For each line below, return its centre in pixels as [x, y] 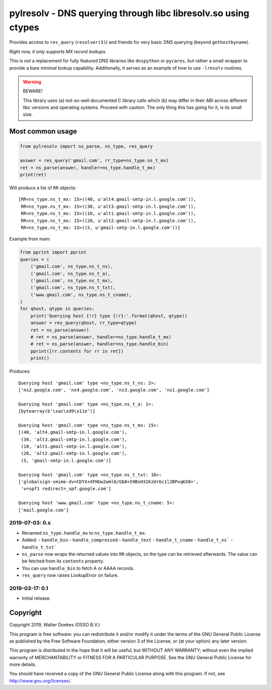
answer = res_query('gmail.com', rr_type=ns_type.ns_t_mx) [94, 161]
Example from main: [30, 239]
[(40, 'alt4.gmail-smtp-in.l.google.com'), [73, 432]
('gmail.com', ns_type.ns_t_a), [71, 273]
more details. [23, 665]
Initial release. [36, 598]
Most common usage [43, 131]
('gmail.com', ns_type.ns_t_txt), [73, 288]
